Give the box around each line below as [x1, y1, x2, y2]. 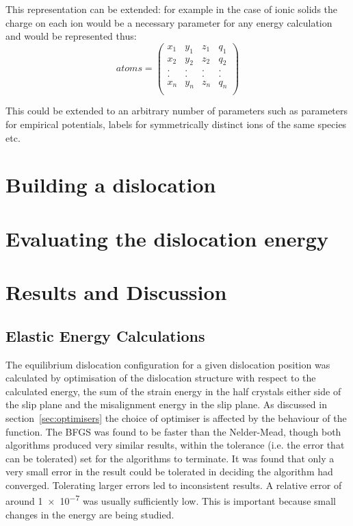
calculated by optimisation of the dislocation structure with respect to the [5, 371, 316, 385]
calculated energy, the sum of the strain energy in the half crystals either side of [5, 384, 341, 398]
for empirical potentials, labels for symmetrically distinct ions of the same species [5, 117, 347, 131]
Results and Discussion [5, 278, 227, 306]
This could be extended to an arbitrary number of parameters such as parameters [5, 103, 348, 118]
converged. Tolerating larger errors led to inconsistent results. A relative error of [5, 477, 342, 492]
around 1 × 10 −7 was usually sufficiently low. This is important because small [5, 492, 336, 508]
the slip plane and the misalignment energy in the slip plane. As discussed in [5, 397, 327, 412]
